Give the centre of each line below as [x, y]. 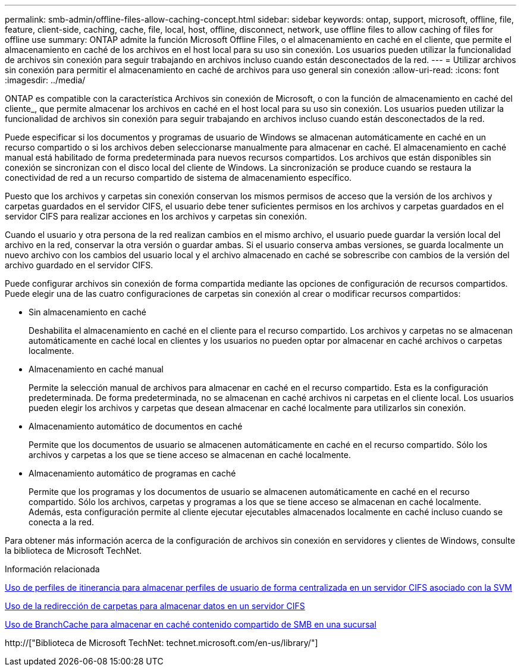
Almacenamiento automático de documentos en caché [136, 426]
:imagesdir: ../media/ [45, 80]
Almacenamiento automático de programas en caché [132, 473]
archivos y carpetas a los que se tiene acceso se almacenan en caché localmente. [190, 455]
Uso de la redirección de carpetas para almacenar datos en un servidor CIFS [155, 606]
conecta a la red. [62, 522]
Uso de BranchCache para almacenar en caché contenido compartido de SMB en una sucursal [191, 624]
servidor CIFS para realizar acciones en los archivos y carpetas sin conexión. [156, 216]
